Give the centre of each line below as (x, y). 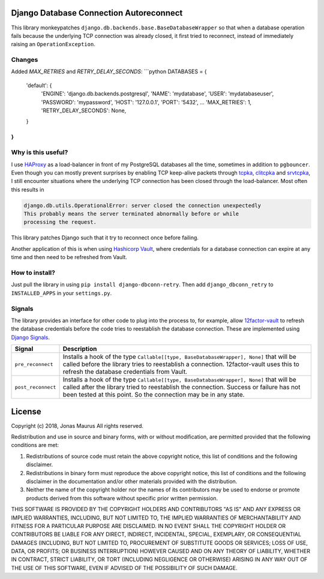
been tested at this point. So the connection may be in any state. (154, 395)
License (26, 411)
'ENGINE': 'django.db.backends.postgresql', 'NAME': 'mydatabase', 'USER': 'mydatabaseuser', (157, 94)
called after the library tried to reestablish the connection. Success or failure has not (181, 387)
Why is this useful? (40, 152)
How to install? (33, 273)
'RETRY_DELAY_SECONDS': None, (84, 110)
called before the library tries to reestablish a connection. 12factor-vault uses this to (181, 364)
